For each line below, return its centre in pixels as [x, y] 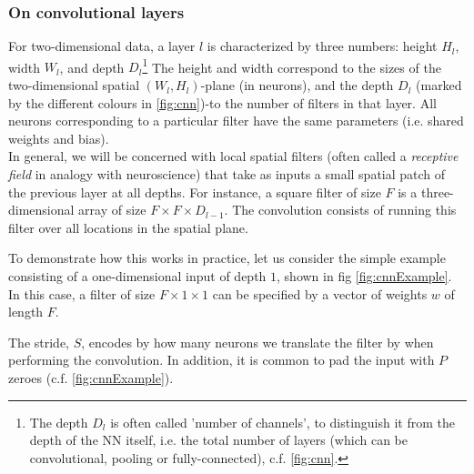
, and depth [92, 67]
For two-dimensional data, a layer [102, 46]
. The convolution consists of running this [340, 210]
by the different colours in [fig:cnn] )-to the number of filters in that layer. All [222, 102]
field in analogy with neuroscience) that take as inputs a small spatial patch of [227, 174]
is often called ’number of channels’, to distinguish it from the [283, 422]
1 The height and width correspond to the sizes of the [292, 66]
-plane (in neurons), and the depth [297, 85]
